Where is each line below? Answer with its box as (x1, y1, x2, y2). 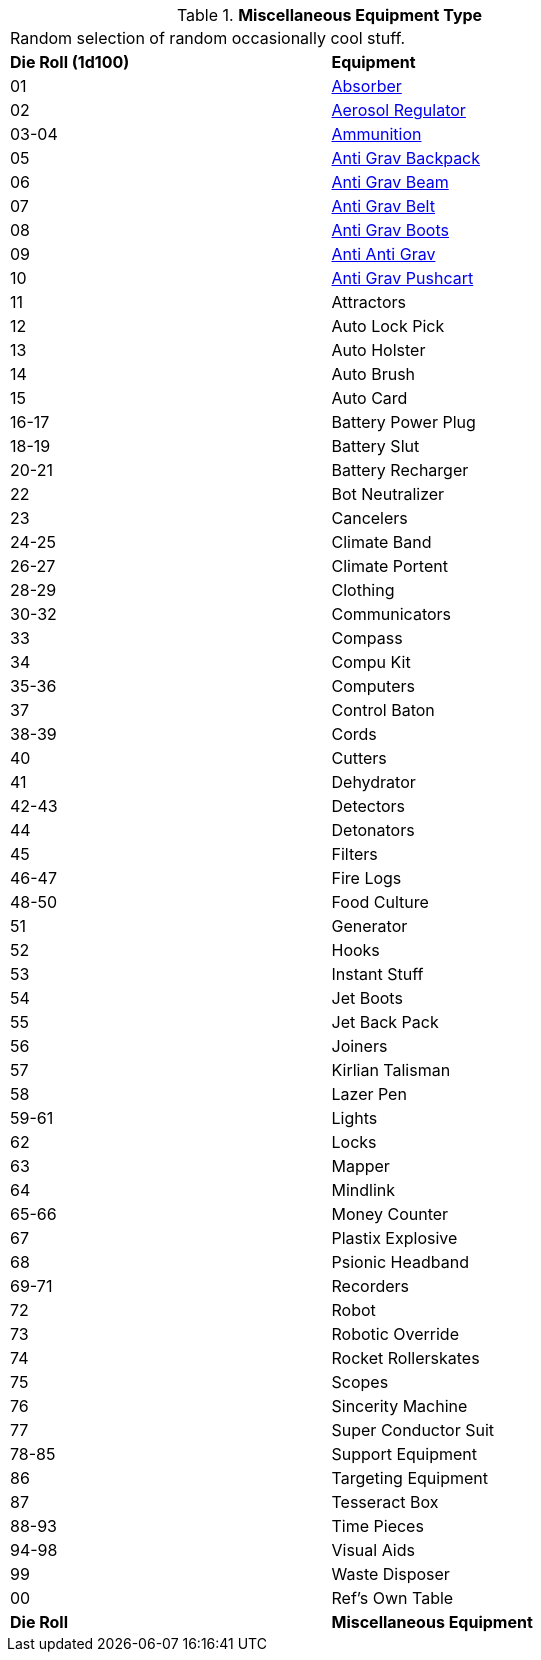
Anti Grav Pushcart (331, 268, 474, 288)
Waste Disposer (331, 1564, 450, 1584)
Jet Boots (331, 988, 403, 1008)
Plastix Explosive (331, 1228, 458, 1248)
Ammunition (331, 124, 422, 144)
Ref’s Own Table (331, 1588, 454, 1608)
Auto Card (331, 388, 408, 408)
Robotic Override (331, 1324, 459, 1344)
